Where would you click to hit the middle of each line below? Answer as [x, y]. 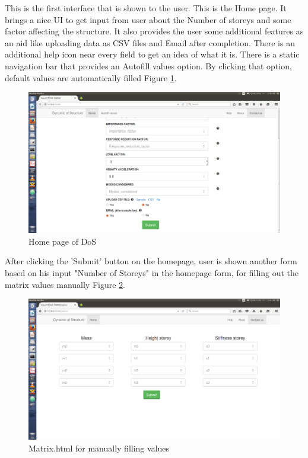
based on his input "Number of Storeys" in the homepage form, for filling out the [152, 273]
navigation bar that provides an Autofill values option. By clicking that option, [148, 65]
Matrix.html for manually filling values [99, 448]
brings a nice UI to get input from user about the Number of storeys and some [148, 19]
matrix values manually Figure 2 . [65, 284]
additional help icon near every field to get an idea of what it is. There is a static [152, 54]
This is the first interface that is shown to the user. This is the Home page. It [146, 8]
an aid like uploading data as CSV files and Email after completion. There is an [150, 42]
